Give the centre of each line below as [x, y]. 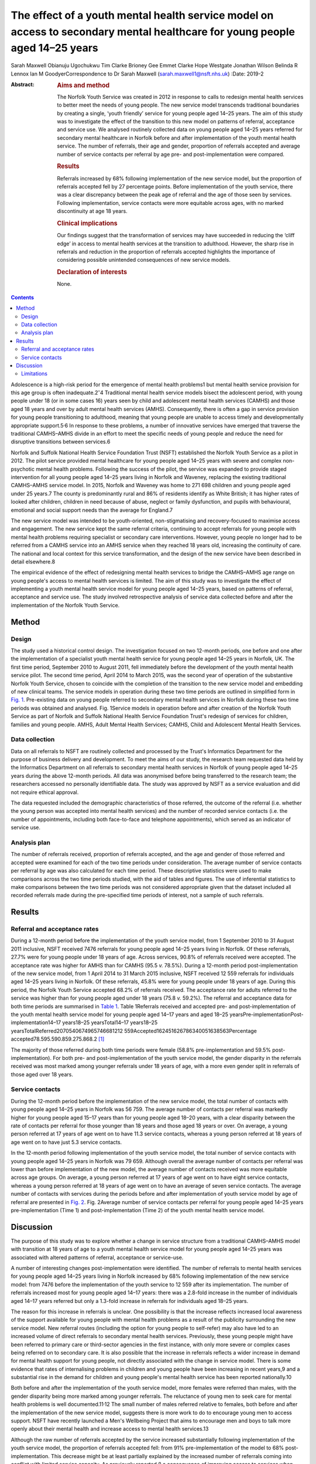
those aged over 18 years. [42, 1074]
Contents [23, 297]
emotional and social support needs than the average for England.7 [92, 510]
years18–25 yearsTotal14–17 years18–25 [110, 1022]
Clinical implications [87, 223]
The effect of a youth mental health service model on [142, 15]
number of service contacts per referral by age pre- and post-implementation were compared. [171, 154]
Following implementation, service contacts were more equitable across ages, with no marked [170, 203]
